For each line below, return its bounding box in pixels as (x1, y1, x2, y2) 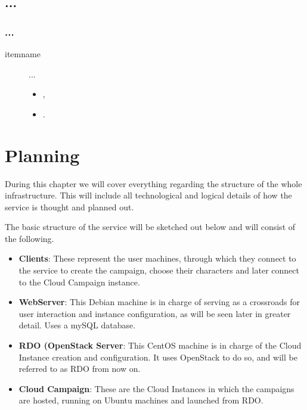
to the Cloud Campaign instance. (18, 275, 140, 288)
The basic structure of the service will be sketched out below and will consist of (5, 220, 296, 233)
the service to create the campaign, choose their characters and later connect (18, 264, 299, 277)
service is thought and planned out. (5, 200, 134, 213)
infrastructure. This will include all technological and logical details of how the (5, 189, 292, 201)
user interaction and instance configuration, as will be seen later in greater (18, 307, 291, 319)
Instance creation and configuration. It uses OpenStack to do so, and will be (18, 350, 297, 363)
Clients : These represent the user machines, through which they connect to (18, 252, 296, 265)
